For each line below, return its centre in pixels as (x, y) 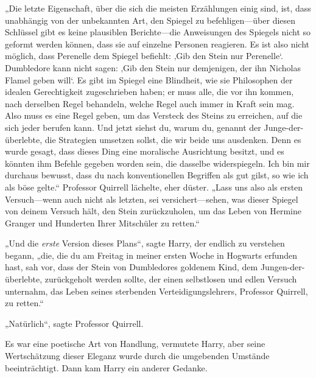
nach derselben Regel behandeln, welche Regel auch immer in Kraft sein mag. (150, 103)
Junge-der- (284, 127)
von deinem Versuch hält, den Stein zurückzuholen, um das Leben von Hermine (153, 211)
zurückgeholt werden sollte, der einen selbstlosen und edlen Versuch (171, 279)
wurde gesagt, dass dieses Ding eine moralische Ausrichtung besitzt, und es (145, 151)
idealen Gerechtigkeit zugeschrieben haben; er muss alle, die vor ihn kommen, (149, 92)
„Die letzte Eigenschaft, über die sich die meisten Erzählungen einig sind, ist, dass (158, 8)
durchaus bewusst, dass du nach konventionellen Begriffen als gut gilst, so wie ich (157, 175)
